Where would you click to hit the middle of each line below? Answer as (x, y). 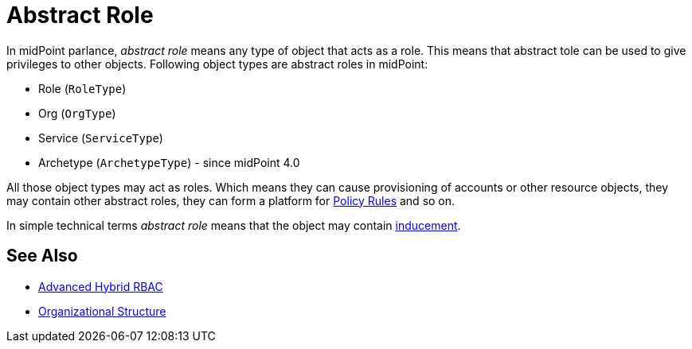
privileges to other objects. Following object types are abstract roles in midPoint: (217, 64)
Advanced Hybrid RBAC (101, 286)
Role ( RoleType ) (82, 88)
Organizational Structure (102, 311)
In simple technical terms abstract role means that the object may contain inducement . (234, 225)
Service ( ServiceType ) (101, 138)
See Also (42, 256)
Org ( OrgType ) (77, 113)
